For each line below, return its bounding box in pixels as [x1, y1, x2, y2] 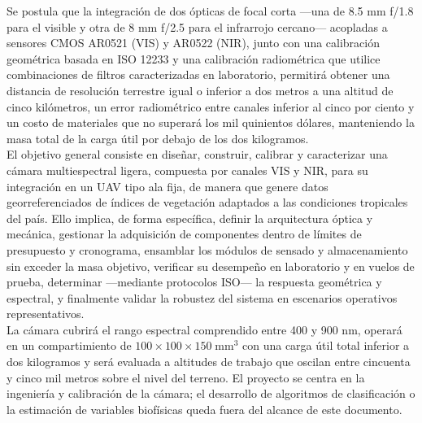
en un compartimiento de [7, 337, 132, 354]
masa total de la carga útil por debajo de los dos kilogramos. [7, 129, 309, 146]
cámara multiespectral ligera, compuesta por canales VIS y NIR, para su [7, 161, 368, 178]
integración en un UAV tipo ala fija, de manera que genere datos [7, 177, 328, 194]
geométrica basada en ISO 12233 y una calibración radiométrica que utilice [7, 50, 381, 67]
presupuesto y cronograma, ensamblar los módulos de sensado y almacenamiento [7, 241, 408, 258]
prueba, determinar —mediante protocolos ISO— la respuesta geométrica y [7, 273, 382, 290]
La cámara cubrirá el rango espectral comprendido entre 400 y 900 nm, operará [7, 321, 402, 338]
